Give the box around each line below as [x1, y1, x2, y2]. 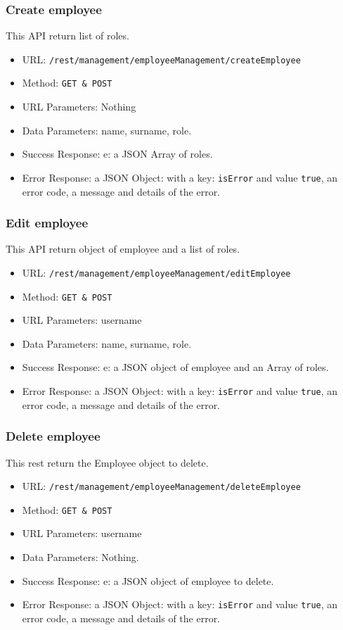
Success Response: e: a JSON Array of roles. [22, 146, 213, 161]
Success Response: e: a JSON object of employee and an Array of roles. [22, 360, 329, 374]
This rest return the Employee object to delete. [6, 455, 209, 470]
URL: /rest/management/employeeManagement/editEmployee [22, 265, 291, 279]
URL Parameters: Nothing [22, 99, 136, 114]
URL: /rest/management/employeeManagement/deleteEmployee [22, 479, 301, 493]
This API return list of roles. [6, 28, 129, 43]
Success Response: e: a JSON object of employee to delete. [22, 573, 274, 588]
